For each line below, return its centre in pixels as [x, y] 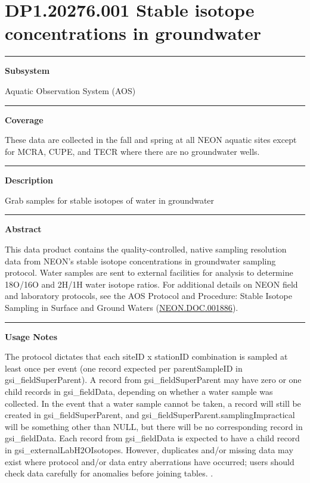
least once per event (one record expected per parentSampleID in [124, 368]
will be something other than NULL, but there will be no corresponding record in [154, 426]
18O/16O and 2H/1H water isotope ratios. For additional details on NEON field [151, 284]
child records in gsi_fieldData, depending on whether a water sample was [139, 391]
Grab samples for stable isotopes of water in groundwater [110, 200]
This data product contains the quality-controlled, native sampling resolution [146, 249]
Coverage [24, 119]
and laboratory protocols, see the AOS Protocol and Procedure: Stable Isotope [148, 296]
